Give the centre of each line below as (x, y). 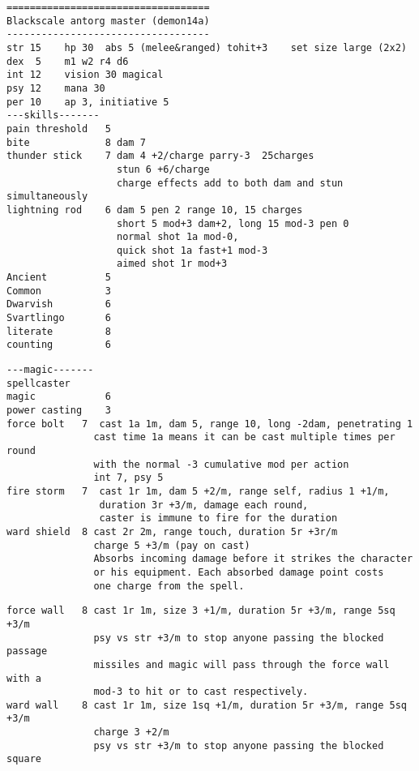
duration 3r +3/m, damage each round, (204, 505)
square (24, 759)
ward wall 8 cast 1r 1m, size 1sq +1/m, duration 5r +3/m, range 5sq (207, 705)
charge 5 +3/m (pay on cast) (172, 545)
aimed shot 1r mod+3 (172, 264)
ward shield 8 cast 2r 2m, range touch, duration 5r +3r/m (172, 531)
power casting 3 (59, 411)
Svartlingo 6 (59, 318)
